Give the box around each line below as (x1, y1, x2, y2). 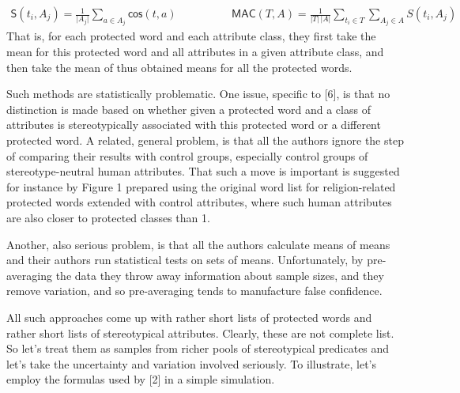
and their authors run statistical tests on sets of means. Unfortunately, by (6, 251, 364, 268)
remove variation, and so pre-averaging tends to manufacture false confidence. (6, 282, 383, 299)
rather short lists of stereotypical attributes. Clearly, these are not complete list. (6, 324, 394, 341)
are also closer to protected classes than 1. (6, 210, 210, 225)
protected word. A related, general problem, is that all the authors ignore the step (6, 132, 404, 149)
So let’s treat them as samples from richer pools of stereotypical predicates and (6, 340, 390, 357)
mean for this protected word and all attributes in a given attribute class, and (6, 43, 384, 60)
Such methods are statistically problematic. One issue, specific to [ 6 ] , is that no (6, 85, 390, 102)
